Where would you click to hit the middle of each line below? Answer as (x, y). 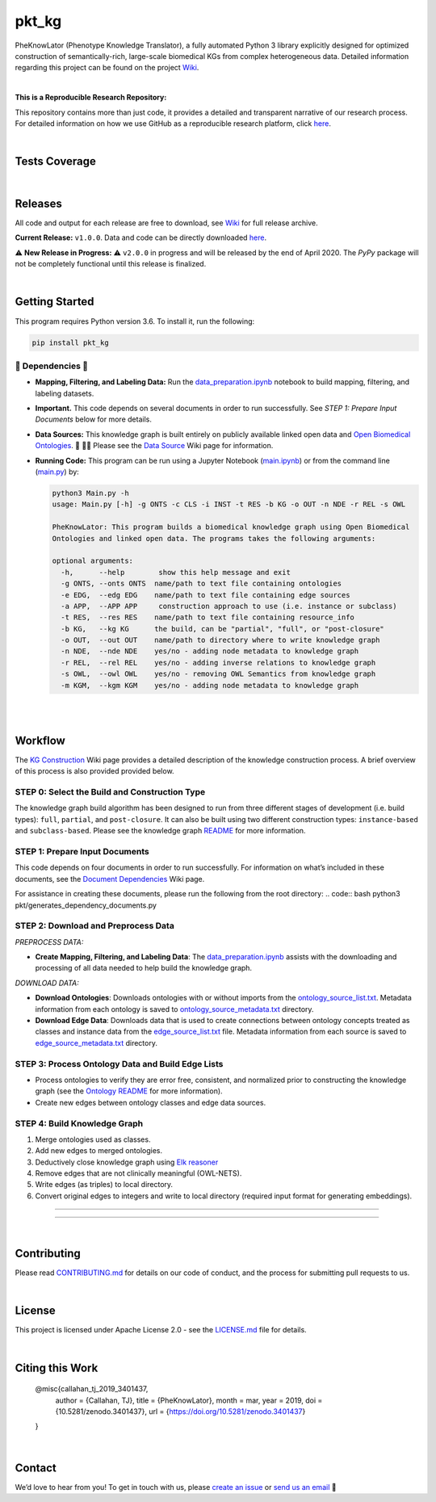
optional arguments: (92, 561)
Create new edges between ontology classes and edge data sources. (151, 1102)
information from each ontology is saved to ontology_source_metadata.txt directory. (174, 1009)
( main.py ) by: (57, 472)
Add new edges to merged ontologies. (99, 1151)
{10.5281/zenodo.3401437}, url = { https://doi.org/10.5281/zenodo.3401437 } (180, 1412)
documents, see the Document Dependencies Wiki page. (110, 879)
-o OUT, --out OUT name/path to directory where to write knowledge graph (220, 640)
